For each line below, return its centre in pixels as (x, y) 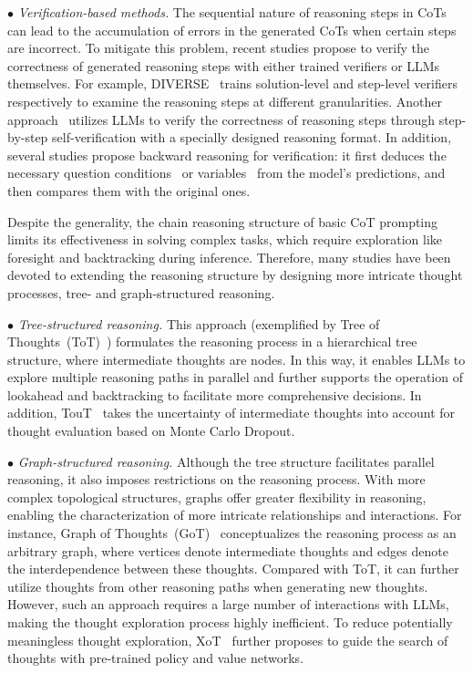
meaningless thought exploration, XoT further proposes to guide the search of (228, 640)
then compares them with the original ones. (129, 190)
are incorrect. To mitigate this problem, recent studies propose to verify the (218, 48)
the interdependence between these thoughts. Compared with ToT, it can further (233, 569)
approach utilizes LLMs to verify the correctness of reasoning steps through (221, 119)
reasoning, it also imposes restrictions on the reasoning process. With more (216, 479)
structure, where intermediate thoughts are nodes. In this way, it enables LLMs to (236, 359)
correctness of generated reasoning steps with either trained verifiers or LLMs (224, 65)
